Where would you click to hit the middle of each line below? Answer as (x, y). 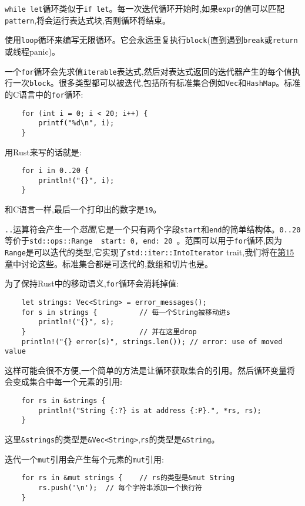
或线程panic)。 (33, 51)
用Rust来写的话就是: (43, 152)
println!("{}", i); (76, 180)
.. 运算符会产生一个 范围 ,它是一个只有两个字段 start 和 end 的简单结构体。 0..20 (153, 229)
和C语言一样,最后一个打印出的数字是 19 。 (83, 209)
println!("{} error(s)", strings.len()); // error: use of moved (152, 342)
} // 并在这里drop (109, 332)
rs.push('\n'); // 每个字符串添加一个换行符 (120, 488)
